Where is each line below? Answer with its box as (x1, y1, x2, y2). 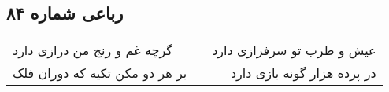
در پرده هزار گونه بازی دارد (230, 64, 376, 83)
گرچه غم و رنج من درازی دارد (13, 41, 172, 60)
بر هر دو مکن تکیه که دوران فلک (13, 64, 187, 83)
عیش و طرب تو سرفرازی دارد (212, 41, 376, 60)
